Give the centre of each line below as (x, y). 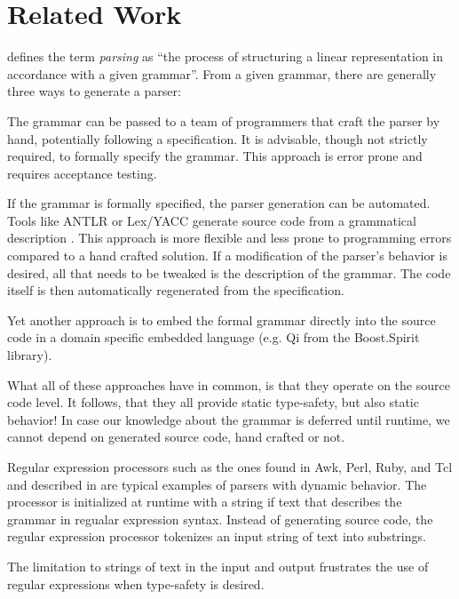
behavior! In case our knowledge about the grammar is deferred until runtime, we (229, 419)
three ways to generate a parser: (94, 91)
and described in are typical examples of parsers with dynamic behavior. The (217, 484)
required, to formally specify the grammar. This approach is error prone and (215, 156)
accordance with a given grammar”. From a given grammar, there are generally (222, 73)
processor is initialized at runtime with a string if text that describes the (205, 502)
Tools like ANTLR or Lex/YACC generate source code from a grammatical (212, 220)
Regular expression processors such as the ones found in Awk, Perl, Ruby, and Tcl (230, 467)
